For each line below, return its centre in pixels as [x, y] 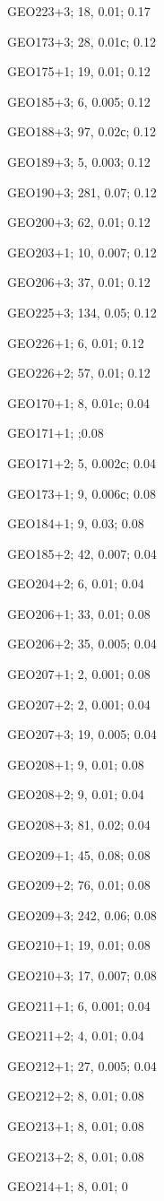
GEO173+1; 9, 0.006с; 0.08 [82, 493]
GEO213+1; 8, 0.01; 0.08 [76, 1125]
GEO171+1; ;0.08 [56, 433]
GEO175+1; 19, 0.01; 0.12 [79, 71]
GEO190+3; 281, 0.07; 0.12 [82, 191]
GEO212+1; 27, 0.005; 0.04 [82, 1065]
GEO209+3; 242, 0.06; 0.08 [82, 914]
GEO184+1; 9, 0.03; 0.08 [76, 523]
